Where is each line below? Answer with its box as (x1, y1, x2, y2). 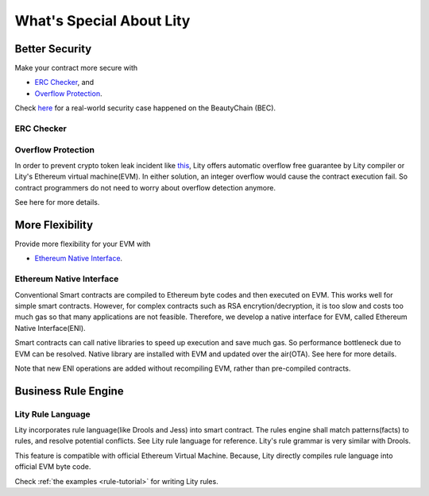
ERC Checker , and (34, 78, 95, 87)
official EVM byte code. (14, 462, 91, 471)
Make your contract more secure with (14, 63, 138, 73)
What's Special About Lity (14, 12, 191, 29)
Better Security (14, 42, 92, 56)
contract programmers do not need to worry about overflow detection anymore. (14, 183, 276, 192)
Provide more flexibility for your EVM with (14, 239, 151, 249)
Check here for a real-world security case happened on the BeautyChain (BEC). (14, 103, 276, 113)
